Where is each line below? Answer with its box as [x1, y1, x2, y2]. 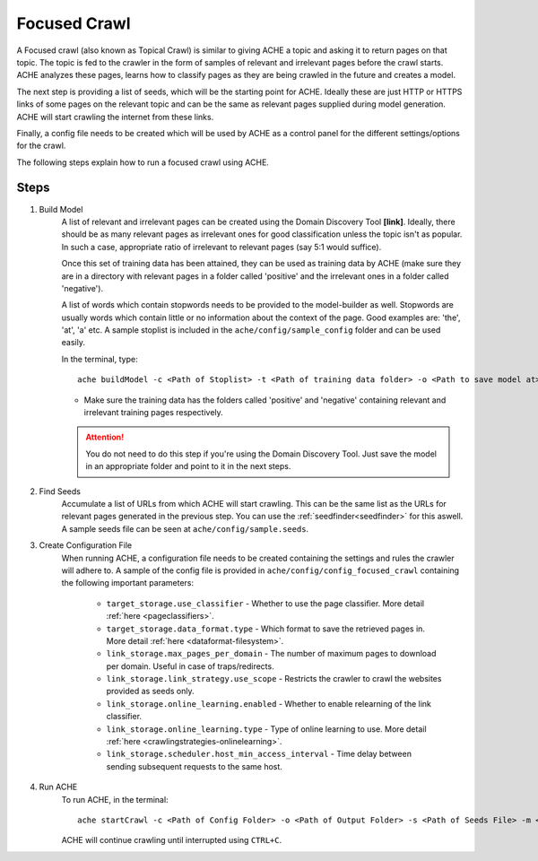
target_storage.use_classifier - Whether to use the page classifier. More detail [106, 597, 425, 609]
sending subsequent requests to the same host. [106, 761, 282, 771]
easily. [61, 337, 85, 348]
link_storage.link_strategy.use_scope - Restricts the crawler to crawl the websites [106, 674, 442, 684]
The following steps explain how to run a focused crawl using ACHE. [16, 157, 269, 168]
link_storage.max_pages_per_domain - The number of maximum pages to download [106, 648, 437, 659]
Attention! [85, 431, 125, 443]
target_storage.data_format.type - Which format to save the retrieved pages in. [106, 623, 426, 634]
